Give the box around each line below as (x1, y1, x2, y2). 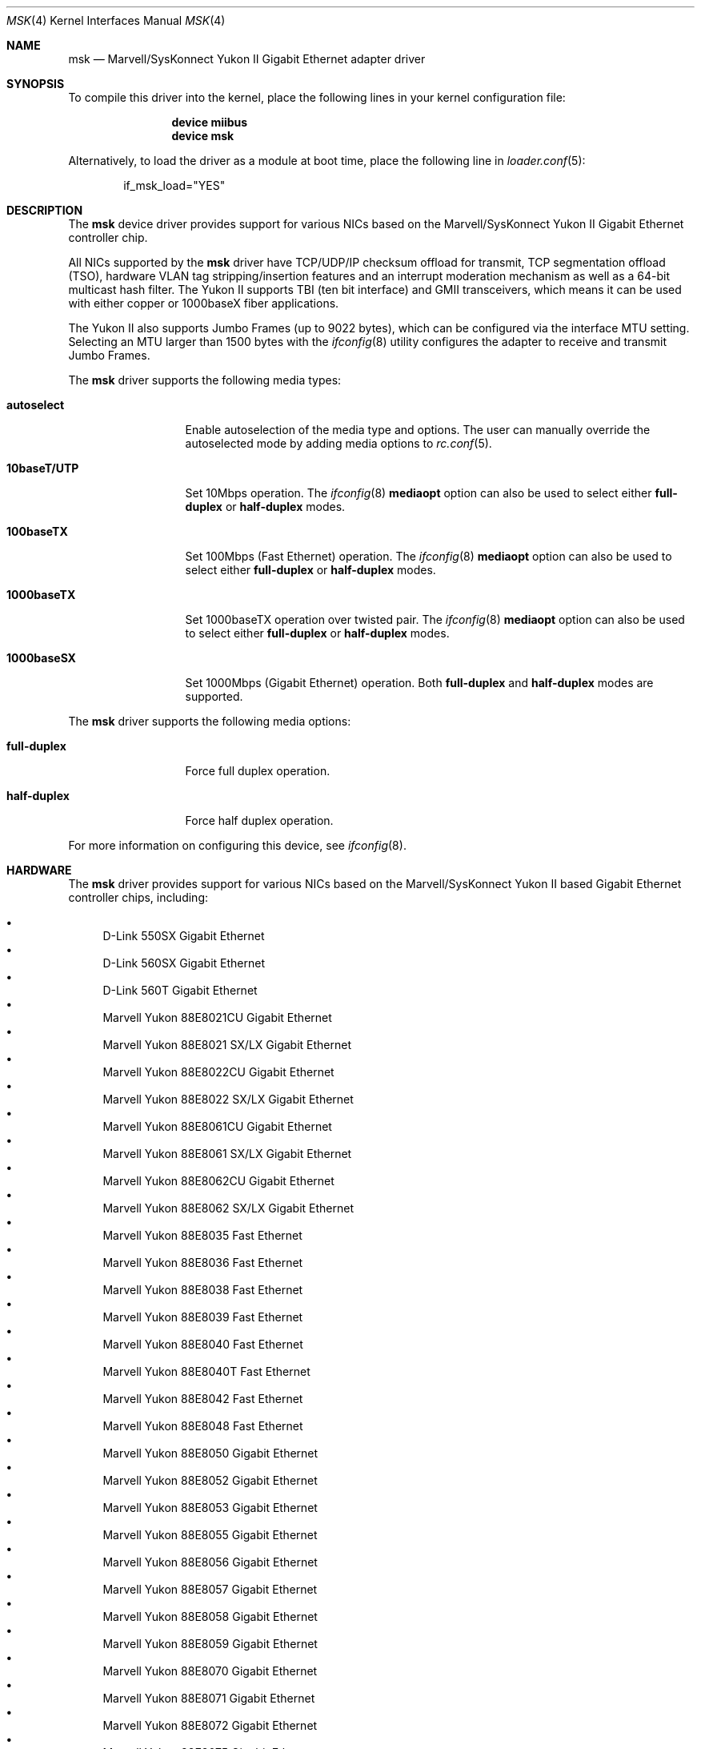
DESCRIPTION (6, 203, 83, 217)
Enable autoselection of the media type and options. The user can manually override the (185, 423, 651, 436)
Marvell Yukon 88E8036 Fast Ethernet (102, 1256, 303, 1269)
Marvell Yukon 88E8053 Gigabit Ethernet (102, 1501, 318, 1514)
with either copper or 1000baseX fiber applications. (68, 296, 339, 310)
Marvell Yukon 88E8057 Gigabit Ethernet (102, 1582, 318, 1596)
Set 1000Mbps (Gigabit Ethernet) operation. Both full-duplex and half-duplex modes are (185, 676, 654, 690)
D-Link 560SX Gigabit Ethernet (102, 956, 265, 970)
